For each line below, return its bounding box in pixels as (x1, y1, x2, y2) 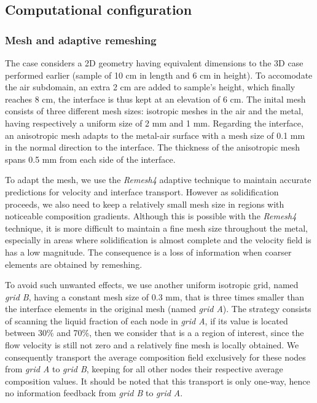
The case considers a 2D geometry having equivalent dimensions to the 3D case (5, 57, 303, 69)
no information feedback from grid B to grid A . (5, 386, 183, 399)
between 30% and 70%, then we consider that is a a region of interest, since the (5, 326, 304, 339)
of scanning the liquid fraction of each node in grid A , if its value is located (5, 314, 288, 327)
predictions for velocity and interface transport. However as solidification (5, 185, 279, 198)
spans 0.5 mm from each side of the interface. (5, 152, 176, 165)
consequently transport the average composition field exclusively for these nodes (5, 350, 306, 363)
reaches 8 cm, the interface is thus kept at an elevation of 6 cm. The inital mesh (5, 92, 306, 105)
